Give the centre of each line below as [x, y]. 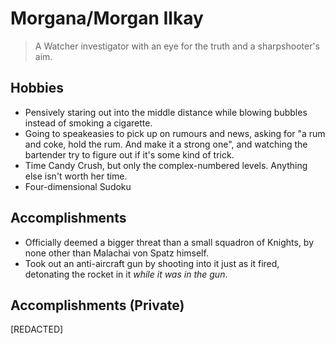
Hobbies [37, 88]
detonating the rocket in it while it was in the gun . [126, 274]
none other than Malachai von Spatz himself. [116, 253]
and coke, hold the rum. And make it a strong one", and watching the [166, 144]
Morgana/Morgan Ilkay [107, 18]
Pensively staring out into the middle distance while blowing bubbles [166, 112]
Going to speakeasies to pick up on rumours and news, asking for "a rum [175, 133]
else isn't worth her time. [76, 176]
